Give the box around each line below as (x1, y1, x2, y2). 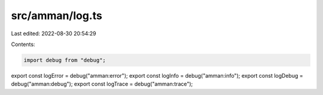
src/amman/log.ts (11, 9, 103, 22)
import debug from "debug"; (23, 57, 106, 63)
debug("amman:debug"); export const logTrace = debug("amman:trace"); (11, 81, 193, 88)
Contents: (11, 41, 35, 48)
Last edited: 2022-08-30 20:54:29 (11, 30, 97, 37)
